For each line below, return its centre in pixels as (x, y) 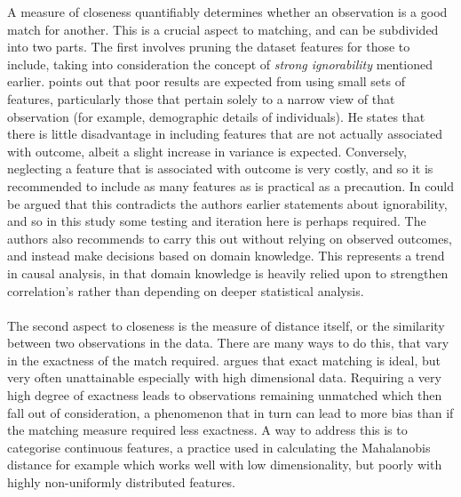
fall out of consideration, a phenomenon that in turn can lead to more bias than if (230, 412)
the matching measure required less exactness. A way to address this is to (207, 430)
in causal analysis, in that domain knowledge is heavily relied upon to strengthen (228, 273)
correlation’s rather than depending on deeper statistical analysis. (186, 290)
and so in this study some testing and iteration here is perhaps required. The (217, 221)
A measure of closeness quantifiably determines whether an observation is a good (227, 12)
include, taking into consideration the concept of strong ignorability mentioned (220, 64)
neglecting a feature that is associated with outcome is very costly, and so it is (220, 168)
